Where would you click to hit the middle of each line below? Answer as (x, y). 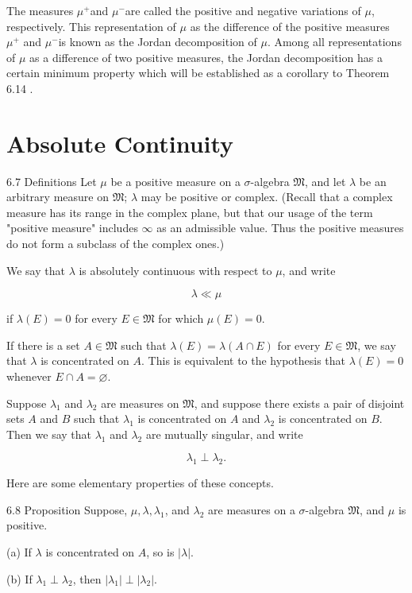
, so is (160, 551)
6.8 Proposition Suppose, (67, 509)
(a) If (19, 551)
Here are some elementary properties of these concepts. (140, 483)
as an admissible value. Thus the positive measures (280, 228)
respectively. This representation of (91, 26)
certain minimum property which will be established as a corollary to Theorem (198, 73)
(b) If (19, 578)
